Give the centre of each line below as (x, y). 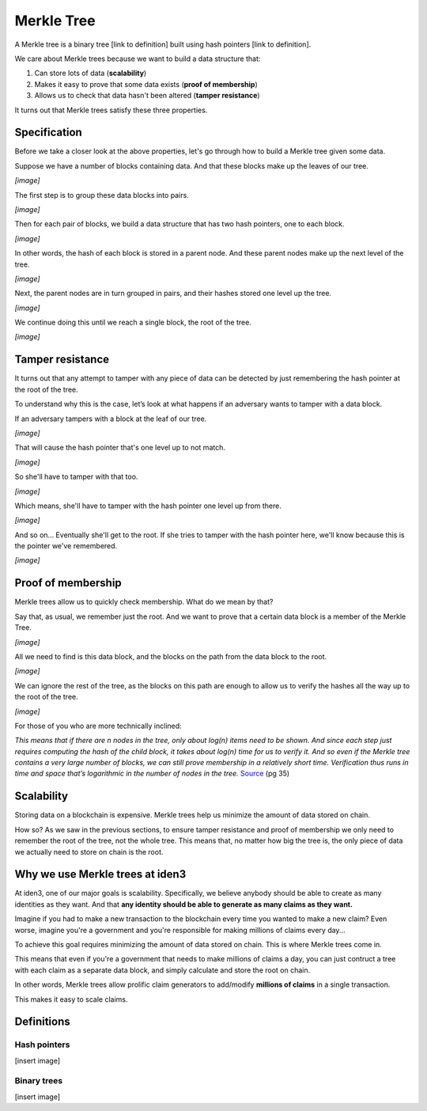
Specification (48, 133)
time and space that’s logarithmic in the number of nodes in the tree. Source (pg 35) (152, 774)
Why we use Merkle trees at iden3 (100, 874)
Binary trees (39, 1081)
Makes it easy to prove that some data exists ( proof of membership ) (146, 84)
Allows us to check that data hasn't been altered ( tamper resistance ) (147, 96)
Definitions (42, 1022)
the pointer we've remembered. (66, 546)
